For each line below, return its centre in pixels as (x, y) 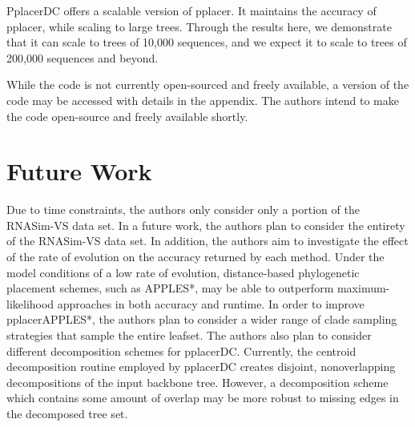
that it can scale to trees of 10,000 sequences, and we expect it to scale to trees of (207, 42)
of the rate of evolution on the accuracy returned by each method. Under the (195, 257)
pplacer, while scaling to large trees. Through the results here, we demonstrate (199, 26)
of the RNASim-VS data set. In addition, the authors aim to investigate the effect (207, 241)
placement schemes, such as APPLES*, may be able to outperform (170, 288)
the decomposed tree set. (67, 413)
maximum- (363, 288)
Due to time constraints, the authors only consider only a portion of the (183, 209)
